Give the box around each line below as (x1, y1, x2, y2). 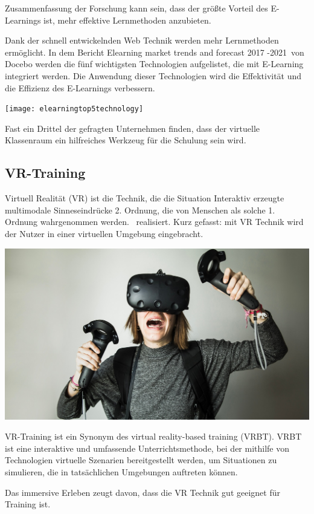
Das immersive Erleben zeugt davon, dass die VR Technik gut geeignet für (5, 486, 280, 498)
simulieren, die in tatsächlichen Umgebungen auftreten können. (5, 465, 238, 478)
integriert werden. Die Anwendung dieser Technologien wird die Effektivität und (5, 69, 302, 82)
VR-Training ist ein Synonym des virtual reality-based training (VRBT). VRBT (5, 430, 302, 443)
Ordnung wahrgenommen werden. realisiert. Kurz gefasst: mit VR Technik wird (5, 215, 304, 228)
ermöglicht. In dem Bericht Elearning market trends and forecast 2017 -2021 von (5, 45, 304, 58)
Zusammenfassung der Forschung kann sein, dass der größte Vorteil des (5, 2, 268, 14)
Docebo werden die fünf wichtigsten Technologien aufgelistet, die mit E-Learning (5, 57, 304, 70)
